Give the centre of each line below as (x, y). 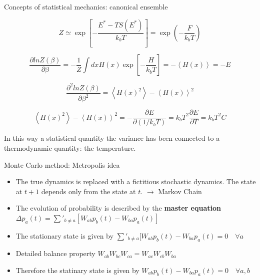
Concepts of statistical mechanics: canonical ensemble (86, 6)
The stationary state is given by (64, 235)
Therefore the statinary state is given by (77, 270)
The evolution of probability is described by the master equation (118, 208)
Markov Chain (180, 191)
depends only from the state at (88, 191)
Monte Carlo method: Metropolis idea (62, 164)
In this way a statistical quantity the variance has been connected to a (112, 138)
